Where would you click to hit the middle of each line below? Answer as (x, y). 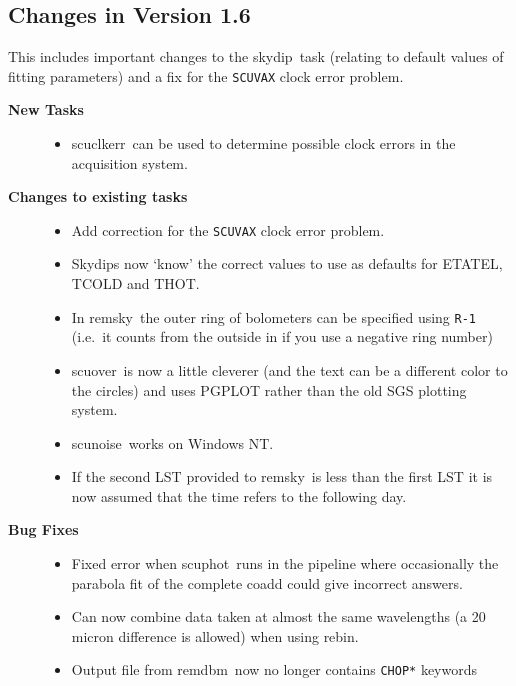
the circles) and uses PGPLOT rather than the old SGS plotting (269, 389)
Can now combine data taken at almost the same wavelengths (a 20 (278, 616)
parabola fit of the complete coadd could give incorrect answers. (267, 582)
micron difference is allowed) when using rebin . (215, 635)
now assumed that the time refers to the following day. (239, 495)
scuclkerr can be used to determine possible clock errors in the (263, 143)
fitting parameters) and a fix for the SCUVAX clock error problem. (206, 75)
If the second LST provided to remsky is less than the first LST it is (282, 476)
